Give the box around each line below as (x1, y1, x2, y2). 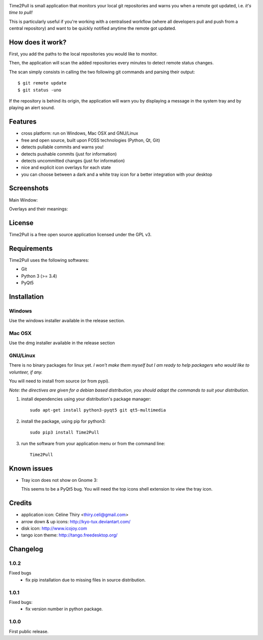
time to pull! (9, 10, 33, 16)
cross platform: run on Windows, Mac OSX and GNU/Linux (21, 130, 138, 136)
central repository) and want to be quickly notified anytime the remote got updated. (9, 25, 176, 31)
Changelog (9, 545, 43, 554)
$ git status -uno (18, 87, 62, 93)
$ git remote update (18, 81, 67, 86)
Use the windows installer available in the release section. (9, 318, 125, 324)
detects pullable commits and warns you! (21, 144, 104, 150)
